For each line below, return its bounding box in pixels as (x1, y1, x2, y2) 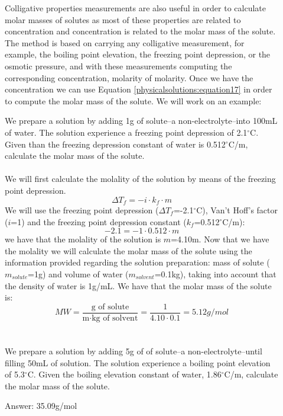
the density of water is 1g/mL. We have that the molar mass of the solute (5, 279, 272, 292)
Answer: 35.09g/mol (5, 399, 77, 412)
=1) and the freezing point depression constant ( (11, 215, 187, 228)
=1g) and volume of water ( (28, 267, 129, 280)
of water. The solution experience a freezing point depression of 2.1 (5, 126, 248, 138)
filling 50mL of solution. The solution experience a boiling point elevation (5, 356, 271, 369)
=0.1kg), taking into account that (154, 267, 277, 280)
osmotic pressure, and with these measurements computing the (5, 59, 232, 72)
